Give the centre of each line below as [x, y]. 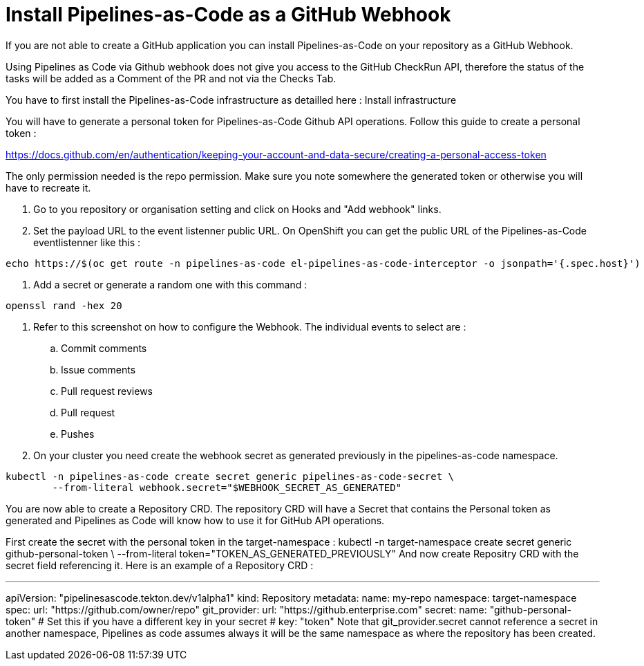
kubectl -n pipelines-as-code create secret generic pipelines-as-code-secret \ [230, 476]
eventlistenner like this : [87, 242]
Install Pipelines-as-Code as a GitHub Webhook [228, 15]
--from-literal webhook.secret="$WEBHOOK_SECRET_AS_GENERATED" [227, 487]
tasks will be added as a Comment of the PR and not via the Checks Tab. [171, 78]
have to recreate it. [48, 187]
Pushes [78, 434]
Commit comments [104, 348]
